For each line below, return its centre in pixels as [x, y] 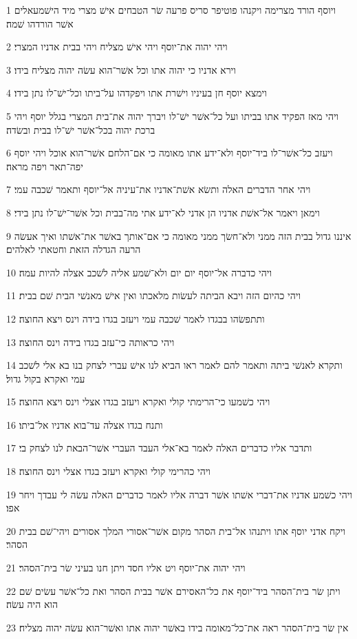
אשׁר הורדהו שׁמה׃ [40, 23]
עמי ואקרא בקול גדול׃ [46, 378]
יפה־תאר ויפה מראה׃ [45, 166]
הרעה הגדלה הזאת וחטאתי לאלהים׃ [74, 249]
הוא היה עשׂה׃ [32, 604]
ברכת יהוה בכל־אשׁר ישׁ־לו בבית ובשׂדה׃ [81, 129]
